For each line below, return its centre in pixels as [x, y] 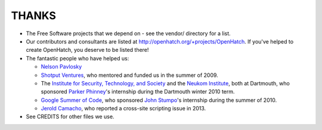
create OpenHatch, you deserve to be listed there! [87, 50]
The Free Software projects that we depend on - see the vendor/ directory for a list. [128, 33]
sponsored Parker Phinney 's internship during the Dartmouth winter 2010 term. [138, 92]
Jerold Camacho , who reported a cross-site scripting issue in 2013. [123, 109]
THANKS [34, 16]
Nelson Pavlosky [61, 67]
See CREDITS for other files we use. [70, 117]
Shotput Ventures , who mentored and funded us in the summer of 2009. [130, 75]
